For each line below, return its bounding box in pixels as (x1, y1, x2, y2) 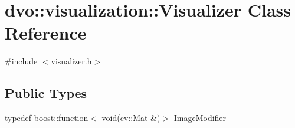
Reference (5, 21, 87, 45)
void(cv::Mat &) (101, 111, 160, 124)
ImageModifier (173, 111, 227, 124)
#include (5, 55, 38, 67)
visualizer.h (51, 55, 92, 67)
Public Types (5, 84, 87, 102)
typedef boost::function (5, 111, 88, 124)
